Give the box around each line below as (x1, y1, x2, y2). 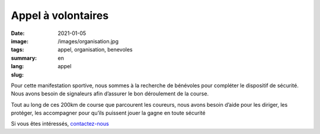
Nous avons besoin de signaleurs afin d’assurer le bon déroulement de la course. (11, 90, 209, 97)
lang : (11, 63, 24, 70)
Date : (11, 30, 25, 37)
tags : (11, 46, 24, 53)
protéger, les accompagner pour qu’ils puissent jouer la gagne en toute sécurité (11, 110, 206, 117)
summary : (11, 54, 37, 62)
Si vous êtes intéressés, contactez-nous (11, 120, 109, 127)
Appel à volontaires (11, 9, 109, 22)
